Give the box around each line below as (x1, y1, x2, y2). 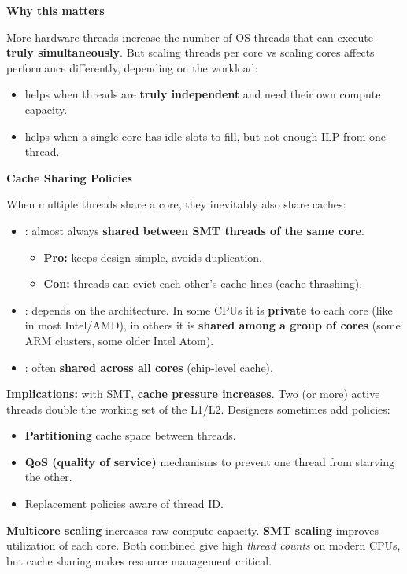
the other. (24, 469, 72, 485)
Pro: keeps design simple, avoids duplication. (43, 248, 263, 265)
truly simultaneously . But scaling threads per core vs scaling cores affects (6, 44, 375, 61)
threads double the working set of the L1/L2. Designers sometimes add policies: (6, 400, 390, 417)
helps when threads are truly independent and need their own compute (24, 86, 381, 102)
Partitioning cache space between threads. (24, 427, 236, 443)
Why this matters (6, 2, 105, 18)
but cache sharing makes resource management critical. (6, 552, 272, 568)
